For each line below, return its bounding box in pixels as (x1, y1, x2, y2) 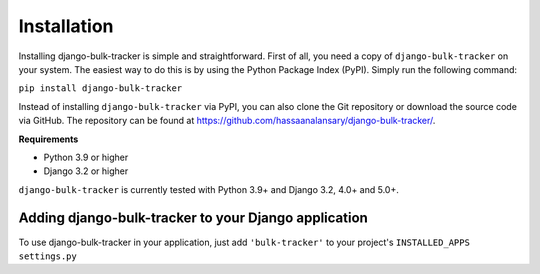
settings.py (18, 250, 77, 262)
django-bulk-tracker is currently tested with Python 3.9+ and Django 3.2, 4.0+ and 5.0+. (18, 183, 399, 195)
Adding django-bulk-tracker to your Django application (18, 210, 369, 227)
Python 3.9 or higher (43, 151, 129, 163)
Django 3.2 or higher (43, 165, 129, 177)
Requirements (18, 133, 79, 145)
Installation (18, 15, 114, 37)
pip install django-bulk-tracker (18, 83, 183, 94)
